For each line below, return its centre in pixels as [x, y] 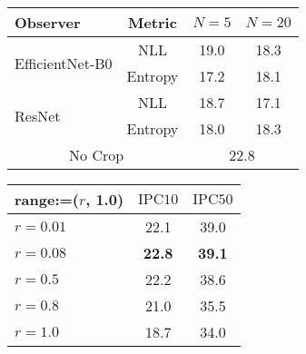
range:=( [47, 199]
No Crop [97, 155]
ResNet [38, 115]
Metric [152, 22]
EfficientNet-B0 [64, 63]
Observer [48, 22]
